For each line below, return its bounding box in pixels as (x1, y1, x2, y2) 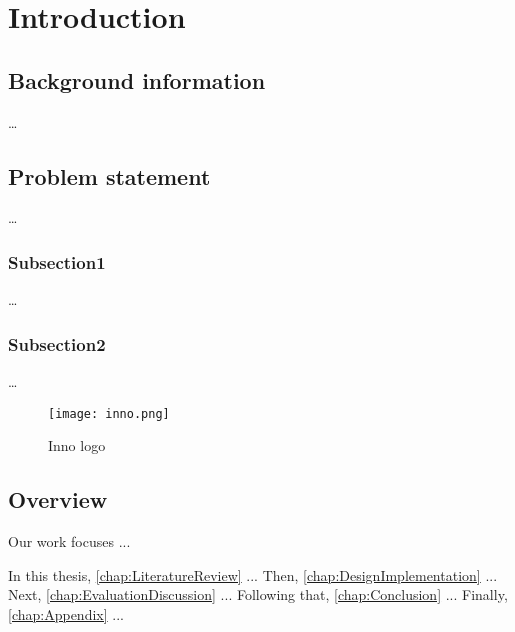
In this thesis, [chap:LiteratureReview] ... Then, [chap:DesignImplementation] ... (8, 564, 498, 585)
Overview (8, 484, 108, 515)
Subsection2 (8, 331, 106, 356)
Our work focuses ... (8, 531, 131, 552)
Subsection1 (8, 249, 106, 274)
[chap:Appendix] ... (8, 603, 124, 624)
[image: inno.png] (48, 406, 170, 421)
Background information (8, 64, 266, 95)
